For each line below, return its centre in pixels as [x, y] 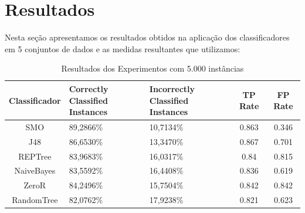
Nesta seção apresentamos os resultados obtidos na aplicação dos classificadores [147, 37]
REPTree [35, 156]
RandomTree [35, 200]
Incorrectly [172, 88]
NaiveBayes [35, 170]
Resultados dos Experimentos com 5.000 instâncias [152, 68]
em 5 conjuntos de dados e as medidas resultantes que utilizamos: [123, 48]
